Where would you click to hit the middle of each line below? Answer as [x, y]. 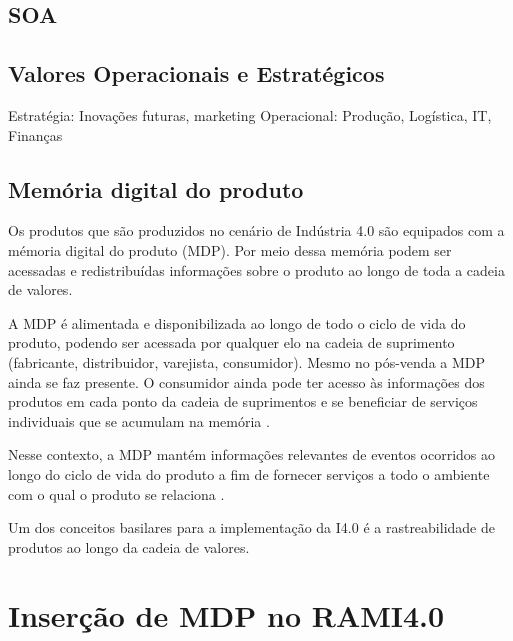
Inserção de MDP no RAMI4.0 [226, 615]
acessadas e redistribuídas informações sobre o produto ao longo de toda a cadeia [256, 269]
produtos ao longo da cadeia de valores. [129, 546]
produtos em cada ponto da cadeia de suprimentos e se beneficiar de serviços [243, 401]
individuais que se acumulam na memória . [139, 420]
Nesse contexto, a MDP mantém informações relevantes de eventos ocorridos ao [252, 454]
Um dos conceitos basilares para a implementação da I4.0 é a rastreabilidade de [251, 527]
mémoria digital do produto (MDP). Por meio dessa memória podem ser [230, 249]
